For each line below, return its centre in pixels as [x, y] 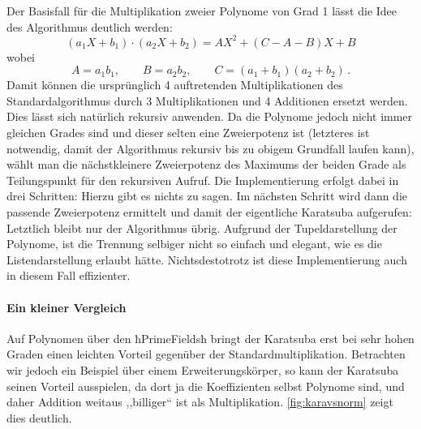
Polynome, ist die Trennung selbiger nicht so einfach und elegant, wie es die [194, 244]
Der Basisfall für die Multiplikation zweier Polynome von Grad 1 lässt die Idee [202, 11]
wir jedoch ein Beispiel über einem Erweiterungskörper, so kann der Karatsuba [203, 369]
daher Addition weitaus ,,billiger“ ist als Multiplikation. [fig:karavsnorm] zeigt [200, 402]
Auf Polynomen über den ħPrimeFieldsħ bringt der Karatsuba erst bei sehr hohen [210, 338]
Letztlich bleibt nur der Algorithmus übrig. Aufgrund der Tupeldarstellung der [202, 227]
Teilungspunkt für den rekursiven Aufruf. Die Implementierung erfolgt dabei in [203, 180]
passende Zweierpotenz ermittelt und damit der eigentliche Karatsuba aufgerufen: [209, 212]
